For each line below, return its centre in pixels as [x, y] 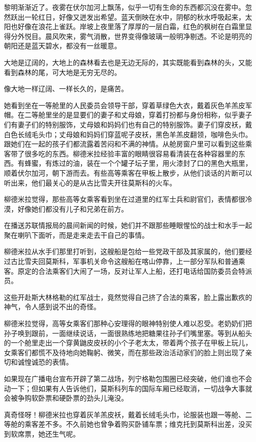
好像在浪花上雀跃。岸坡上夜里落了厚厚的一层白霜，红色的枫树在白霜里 [131, 26]
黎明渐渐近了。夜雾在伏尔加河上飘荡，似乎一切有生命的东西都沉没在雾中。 [125, 7]
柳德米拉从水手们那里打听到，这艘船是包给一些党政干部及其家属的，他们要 [125, 251]
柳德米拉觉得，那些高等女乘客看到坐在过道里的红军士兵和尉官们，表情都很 [125, 199]
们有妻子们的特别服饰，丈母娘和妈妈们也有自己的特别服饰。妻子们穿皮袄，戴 [128, 124]
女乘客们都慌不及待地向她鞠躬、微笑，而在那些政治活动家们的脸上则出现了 [125, 352]
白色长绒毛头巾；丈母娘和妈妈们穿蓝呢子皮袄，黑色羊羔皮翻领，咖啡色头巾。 [128, 134]
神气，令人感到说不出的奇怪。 [52, 307]
